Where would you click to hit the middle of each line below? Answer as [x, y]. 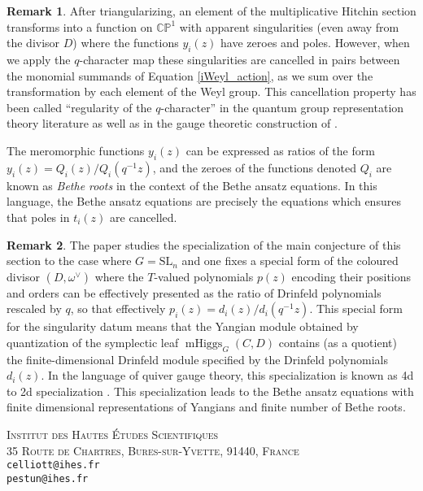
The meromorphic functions [76, 150]
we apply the [39, 59]
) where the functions [126, 43]
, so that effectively [118, 309]
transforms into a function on [80, 26]
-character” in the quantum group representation [282, 107]
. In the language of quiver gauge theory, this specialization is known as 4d [227, 375]
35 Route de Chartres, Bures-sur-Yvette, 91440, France [153, 450]
